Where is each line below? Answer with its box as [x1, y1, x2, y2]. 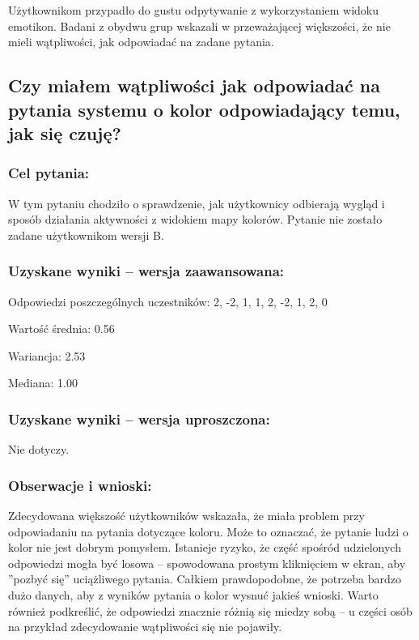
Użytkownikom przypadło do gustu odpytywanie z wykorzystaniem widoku [8, 2, 379, 18]
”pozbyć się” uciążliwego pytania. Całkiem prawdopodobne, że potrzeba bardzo [8, 570, 401, 587]
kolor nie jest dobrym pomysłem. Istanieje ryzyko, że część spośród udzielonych [8, 539, 401, 556]
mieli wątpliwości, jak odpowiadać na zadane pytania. [8, 33, 274, 50]
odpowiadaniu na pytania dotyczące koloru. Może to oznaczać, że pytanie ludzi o [8, 523, 408, 540]
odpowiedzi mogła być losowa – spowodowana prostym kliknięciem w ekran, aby [8, 554, 406, 571]
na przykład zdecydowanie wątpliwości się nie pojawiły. [8, 618, 282, 635]
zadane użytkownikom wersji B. [8, 226, 164, 243]
